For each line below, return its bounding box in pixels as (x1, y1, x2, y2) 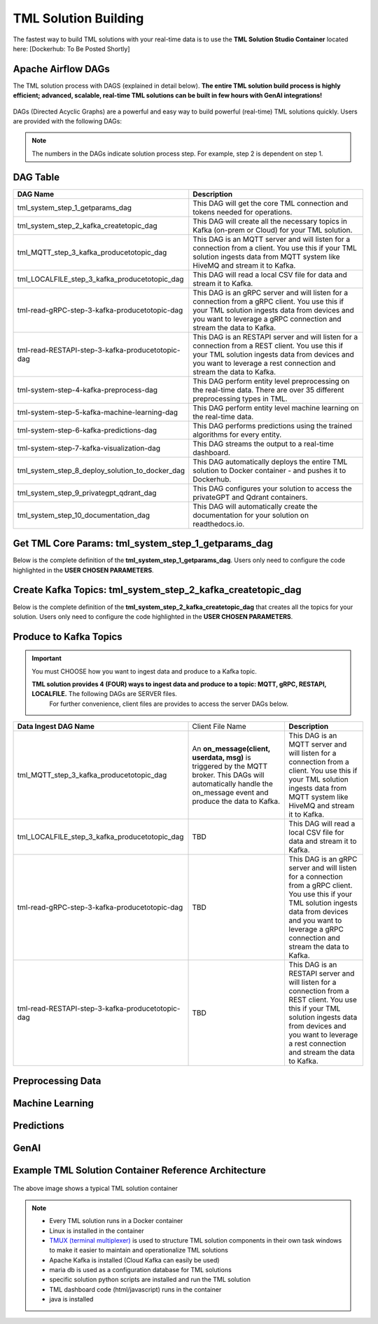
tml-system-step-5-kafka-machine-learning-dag (17, 407, 178, 417)
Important (31, 654, 62, 662)
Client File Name (192, 722, 246, 732)
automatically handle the (192, 779, 273, 789)
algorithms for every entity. (192, 430, 282, 439)
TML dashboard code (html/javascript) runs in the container (49, 1285, 222, 1293)
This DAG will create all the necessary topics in (192, 216, 348, 226)
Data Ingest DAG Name (17, 722, 94, 732)
